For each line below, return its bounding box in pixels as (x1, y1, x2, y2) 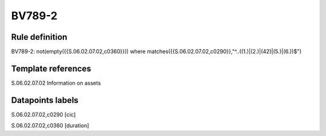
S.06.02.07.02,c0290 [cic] (11, 111, 76, 118)
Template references (11, 63, 92, 73)
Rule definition (11, 32, 68, 42)
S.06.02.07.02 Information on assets (11, 79, 101, 87)
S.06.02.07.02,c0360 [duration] (11, 122, 89, 129)
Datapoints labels (11, 95, 78, 105)
